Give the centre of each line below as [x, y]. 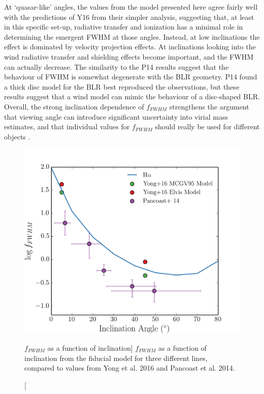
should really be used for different [207, 126]
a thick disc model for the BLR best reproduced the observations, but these [122, 86]
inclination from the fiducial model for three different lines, [116, 358]
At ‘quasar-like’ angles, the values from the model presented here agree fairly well [131, 7]
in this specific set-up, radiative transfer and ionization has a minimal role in [124, 27]
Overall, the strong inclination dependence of [74, 106]
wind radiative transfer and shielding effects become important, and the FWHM [129, 56]
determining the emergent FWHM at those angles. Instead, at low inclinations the [132, 36]
